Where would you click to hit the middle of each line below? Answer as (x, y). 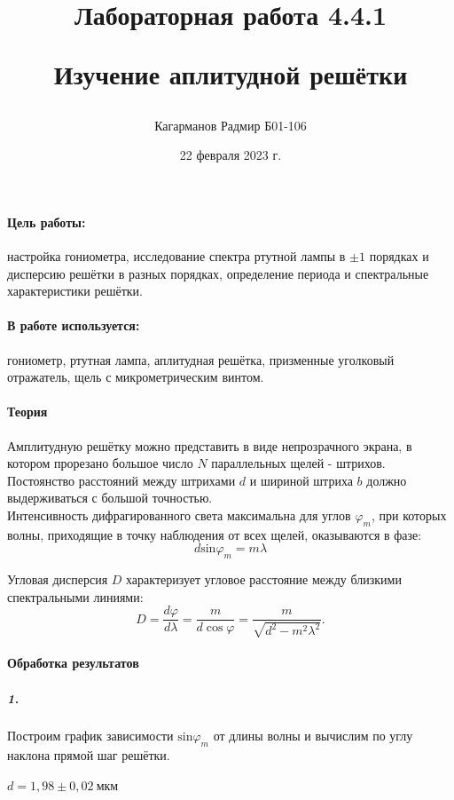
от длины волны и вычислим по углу (313, 736)
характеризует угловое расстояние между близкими (264, 579)
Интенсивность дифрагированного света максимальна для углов (179, 515)
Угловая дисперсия (58, 579)
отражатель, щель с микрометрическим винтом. (136, 377)
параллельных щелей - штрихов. (298, 463)
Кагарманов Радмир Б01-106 (231, 125)
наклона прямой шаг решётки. (89, 755)
